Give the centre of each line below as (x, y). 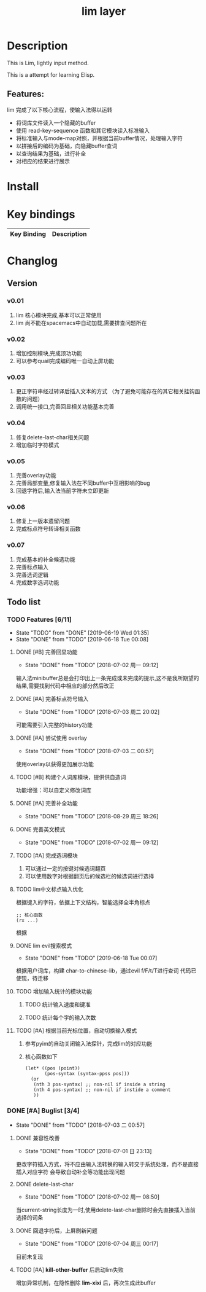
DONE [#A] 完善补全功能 (47, 804)
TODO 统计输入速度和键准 (58, 1004)
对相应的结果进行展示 (43, 161)
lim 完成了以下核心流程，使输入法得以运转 (60, 109)
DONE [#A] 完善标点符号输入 (52, 699)
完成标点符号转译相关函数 (48, 529)
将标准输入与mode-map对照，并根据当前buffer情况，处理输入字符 (99, 138)
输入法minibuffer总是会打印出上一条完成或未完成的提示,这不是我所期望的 (107, 678)
